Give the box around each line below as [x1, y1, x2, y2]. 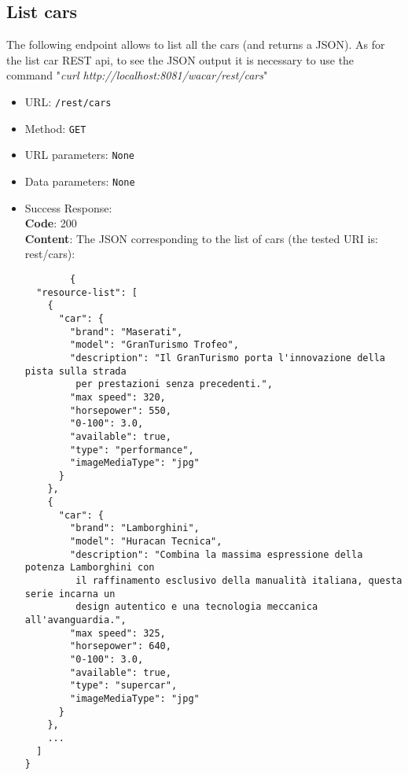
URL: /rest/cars [24, 93, 112, 109]
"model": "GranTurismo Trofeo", [70, 339, 239, 351]
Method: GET [24, 120, 86, 136]
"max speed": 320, [70, 391, 166, 403]
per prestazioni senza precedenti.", [75, 378, 273, 390]
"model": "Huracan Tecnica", [70, 536, 222, 548]
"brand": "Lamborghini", [70, 522, 200, 534]
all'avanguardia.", [24, 614, 127, 626]
